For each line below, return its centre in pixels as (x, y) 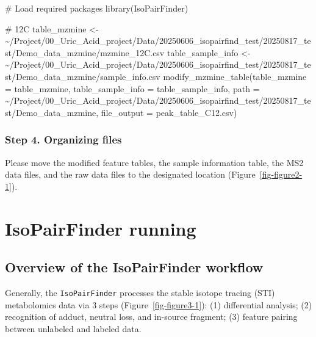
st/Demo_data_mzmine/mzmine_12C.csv (85, 52)
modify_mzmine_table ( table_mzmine (235, 76)
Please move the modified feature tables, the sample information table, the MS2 (154, 162)
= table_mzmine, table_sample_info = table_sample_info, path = (132, 88)
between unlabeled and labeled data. (73, 328)
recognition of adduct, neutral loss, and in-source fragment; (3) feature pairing (151, 317)
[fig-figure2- (281, 174)
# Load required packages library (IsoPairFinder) (97, 8)
